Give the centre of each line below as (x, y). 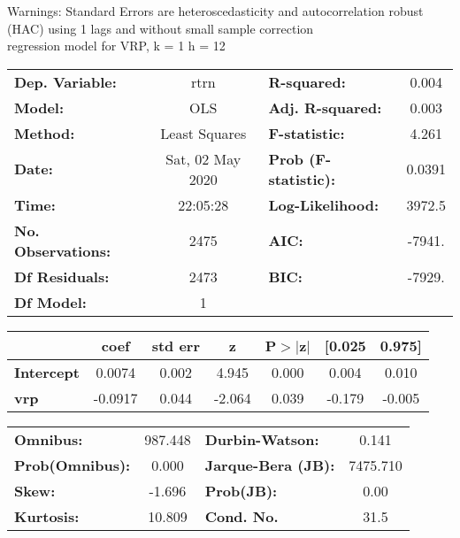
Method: (45, 133)
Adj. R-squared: (325, 107)
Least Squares (203, 133)
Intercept (47, 372)
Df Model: (50, 302)
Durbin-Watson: (262, 439)
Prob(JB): (241, 490)
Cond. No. (241, 516)
